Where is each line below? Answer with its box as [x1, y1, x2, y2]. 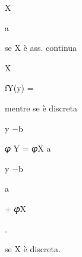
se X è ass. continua [5, 41, 77, 54]
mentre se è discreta [5, 101, 77, 114]
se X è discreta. [5, 243, 61, 255]
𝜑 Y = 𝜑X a [5, 142, 51, 155]
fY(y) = [5, 81, 34, 94]
